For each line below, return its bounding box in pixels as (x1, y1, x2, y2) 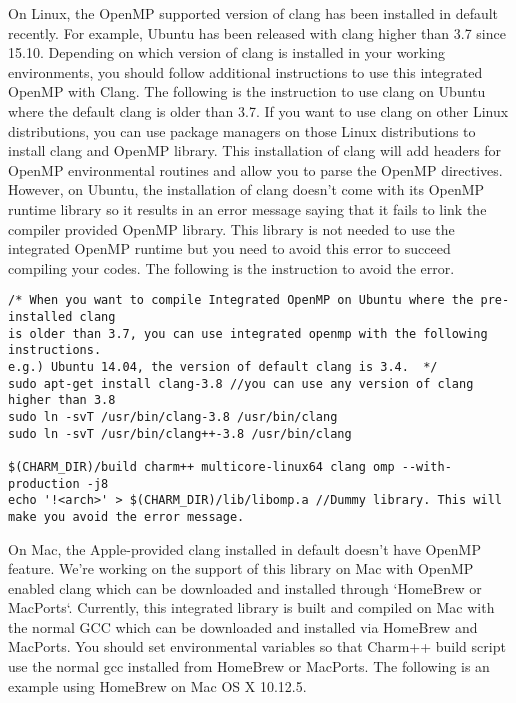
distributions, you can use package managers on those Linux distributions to (8, 120, 476, 141)
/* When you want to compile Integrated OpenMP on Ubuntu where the (8, 293, 474, 308)
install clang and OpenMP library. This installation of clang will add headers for (8, 140, 502, 161)
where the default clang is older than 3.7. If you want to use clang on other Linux (8, 100, 509, 121)
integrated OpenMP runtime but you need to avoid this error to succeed (8, 238, 451, 259)
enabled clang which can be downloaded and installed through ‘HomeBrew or (8, 577, 482, 598)
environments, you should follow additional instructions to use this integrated (8, 61, 483, 82)
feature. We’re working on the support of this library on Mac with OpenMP (8, 558, 474, 579)
